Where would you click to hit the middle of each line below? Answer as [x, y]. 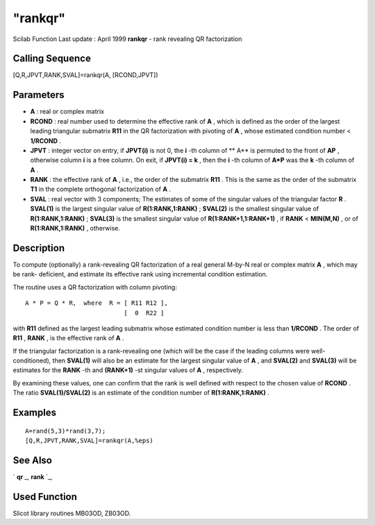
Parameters [39, 95]
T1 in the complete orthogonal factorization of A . [101, 189]
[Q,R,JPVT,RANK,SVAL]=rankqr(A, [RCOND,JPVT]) [86, 75]
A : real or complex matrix [67, 112]
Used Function [45, 497]
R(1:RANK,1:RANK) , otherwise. [75, 228]
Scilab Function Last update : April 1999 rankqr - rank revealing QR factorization [127, 39]
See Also [32, 460]
